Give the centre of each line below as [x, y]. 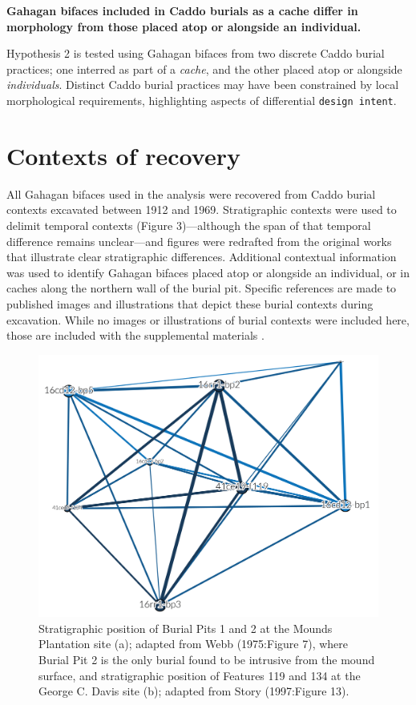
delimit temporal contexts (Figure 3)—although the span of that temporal [189, 225]
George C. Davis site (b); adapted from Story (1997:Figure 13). [194, 691]
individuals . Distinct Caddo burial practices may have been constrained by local [203, 85]
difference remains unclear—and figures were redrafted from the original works [199, 241]
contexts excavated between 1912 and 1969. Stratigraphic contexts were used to [202, 209]
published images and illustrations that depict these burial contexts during [190, 303]
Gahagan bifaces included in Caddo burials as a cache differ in [182, 10]
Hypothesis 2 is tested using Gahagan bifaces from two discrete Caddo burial [196, 53]
